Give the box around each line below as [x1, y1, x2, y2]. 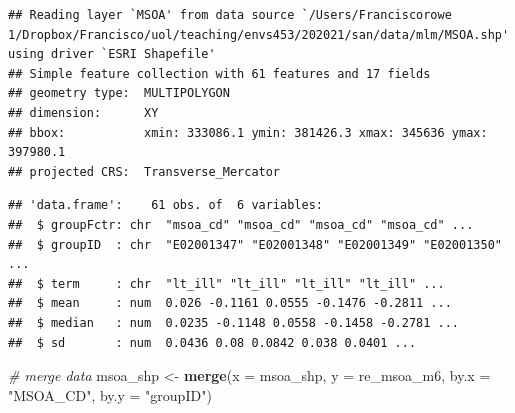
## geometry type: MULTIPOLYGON [8, 86, 230, 101]
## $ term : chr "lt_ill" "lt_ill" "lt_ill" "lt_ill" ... [8, 276, 445, 291]
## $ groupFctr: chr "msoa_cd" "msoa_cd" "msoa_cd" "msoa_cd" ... [8, 217, 474, 232]
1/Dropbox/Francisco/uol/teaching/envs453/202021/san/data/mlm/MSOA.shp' [8, 27, 510, 42]
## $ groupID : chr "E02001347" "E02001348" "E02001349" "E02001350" [8, 237, 502, 252]
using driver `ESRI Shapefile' [8, 47, 216, 62]
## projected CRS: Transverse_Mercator [8, 164, 281, 179]
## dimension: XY [8, 105, 159, 120]
